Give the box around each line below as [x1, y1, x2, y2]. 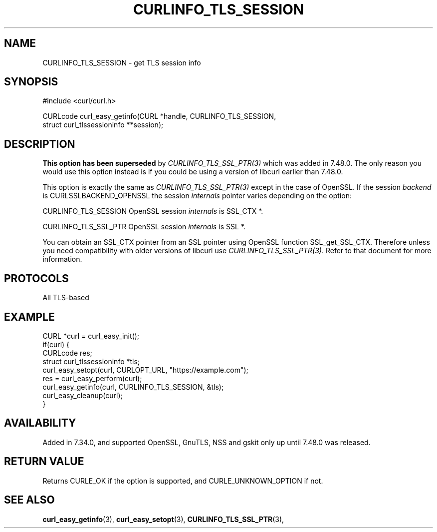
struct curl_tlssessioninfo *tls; [42, 357, 140, 366]
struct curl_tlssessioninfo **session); [42, 120, 164, 129]
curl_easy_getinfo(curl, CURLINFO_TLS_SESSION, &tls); [42, 382, 224, 391]
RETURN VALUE [4, 455, 84, 468]
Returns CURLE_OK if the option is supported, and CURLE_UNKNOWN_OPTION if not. [42, 476, 323, 485]
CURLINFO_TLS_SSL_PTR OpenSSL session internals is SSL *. [42, 222, 246, 231]
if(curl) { [42, 340, 70, 349]
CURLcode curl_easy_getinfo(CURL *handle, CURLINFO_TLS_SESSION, [42, 112, 276, 121]
